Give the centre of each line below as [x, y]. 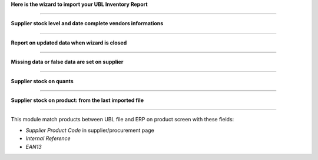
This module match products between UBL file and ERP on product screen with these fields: [122, 120]
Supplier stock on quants [42, 81]
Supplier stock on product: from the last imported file [77, 100]
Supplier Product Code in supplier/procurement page [90, 130]
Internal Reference [48, 138]
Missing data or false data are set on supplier [67, 62]
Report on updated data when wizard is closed [69, 42]
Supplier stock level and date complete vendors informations [87, 23]
